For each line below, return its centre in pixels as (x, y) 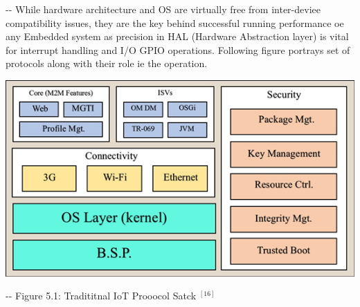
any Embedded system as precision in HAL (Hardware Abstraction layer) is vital (177, 36)
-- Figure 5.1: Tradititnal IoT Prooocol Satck (101, 296)
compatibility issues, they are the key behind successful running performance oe (175, 22)
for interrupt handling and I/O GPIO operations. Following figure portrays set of (178, 49)
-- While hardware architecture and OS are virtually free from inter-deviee (163, 9)
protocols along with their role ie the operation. (107, 63)
